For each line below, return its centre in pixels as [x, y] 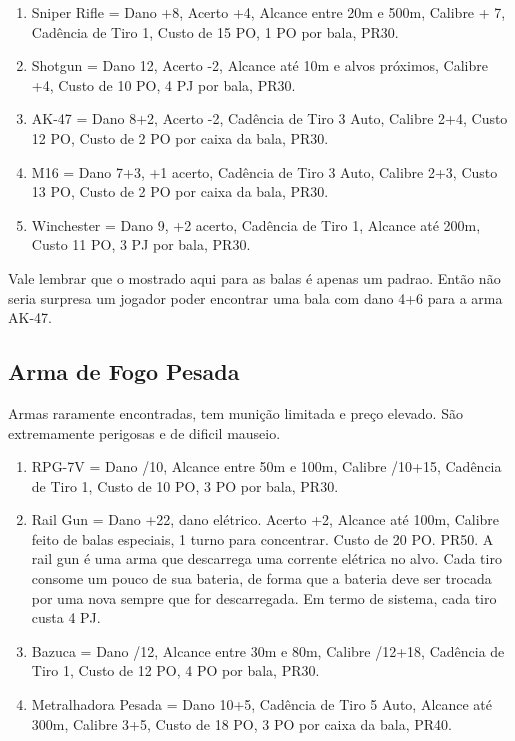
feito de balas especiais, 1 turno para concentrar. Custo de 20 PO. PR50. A [262, 538]
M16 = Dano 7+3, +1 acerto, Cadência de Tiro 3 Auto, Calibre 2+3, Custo [264, 171]
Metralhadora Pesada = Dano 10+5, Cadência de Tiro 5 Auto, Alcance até [262, 704]
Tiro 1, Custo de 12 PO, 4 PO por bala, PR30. [175, 670]
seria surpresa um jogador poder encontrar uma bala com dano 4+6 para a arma [255, 297]
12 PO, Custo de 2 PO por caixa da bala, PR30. [180, 137]
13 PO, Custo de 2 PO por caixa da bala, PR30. [180, 191]
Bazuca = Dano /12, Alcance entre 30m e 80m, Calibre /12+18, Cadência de [268, 650]
